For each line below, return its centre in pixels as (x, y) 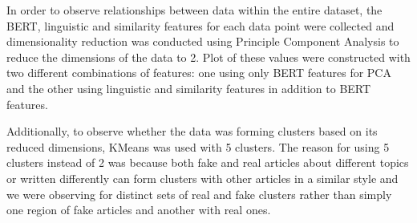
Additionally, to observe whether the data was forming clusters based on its (192, 131)
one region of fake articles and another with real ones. (139, 210)
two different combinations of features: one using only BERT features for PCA (199, 73)
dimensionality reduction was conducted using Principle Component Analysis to (203, 41)
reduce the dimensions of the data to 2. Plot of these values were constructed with (208, 57)
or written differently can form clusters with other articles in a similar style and (202, 178)
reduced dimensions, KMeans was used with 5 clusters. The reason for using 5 (198, 146)
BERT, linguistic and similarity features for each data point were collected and (200, 25)
